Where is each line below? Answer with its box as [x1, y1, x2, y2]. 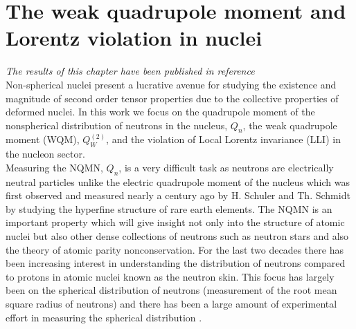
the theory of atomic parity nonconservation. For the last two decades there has [6, 242, 344, 256]
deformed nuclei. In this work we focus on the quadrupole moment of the [6, 104, 315, 119]
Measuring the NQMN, [6, 160, 103, 174]
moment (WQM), [6, 132, 80, 147]
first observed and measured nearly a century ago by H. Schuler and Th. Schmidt [6, 188, 350, 203]
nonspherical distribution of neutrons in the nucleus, [6, 117, 228, 132]
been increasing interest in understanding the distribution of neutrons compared [6, 256, 346, 270]
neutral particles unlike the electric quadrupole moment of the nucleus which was [6, 174, 350, 189]
